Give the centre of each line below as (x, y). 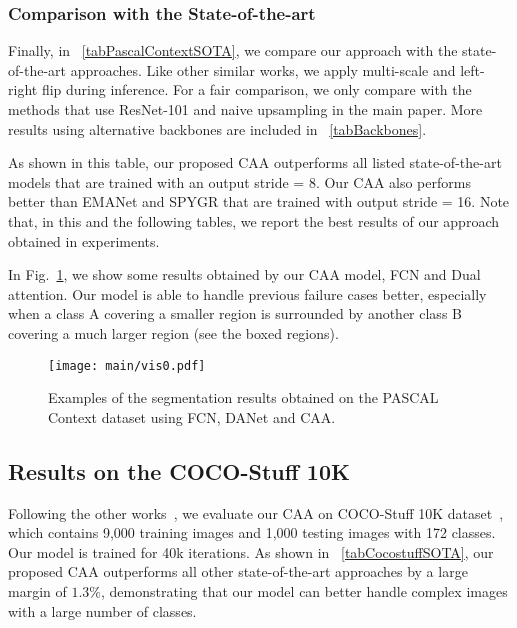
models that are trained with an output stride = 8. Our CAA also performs (239, 181)
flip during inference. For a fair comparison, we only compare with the (256, 89)
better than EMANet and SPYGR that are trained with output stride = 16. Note (259, 201)
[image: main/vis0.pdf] (127, 365)
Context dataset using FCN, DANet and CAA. (192, 416)
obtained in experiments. (84, 240)
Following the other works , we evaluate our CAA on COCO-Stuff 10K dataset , (256, 512)
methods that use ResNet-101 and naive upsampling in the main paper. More (245, 109)
